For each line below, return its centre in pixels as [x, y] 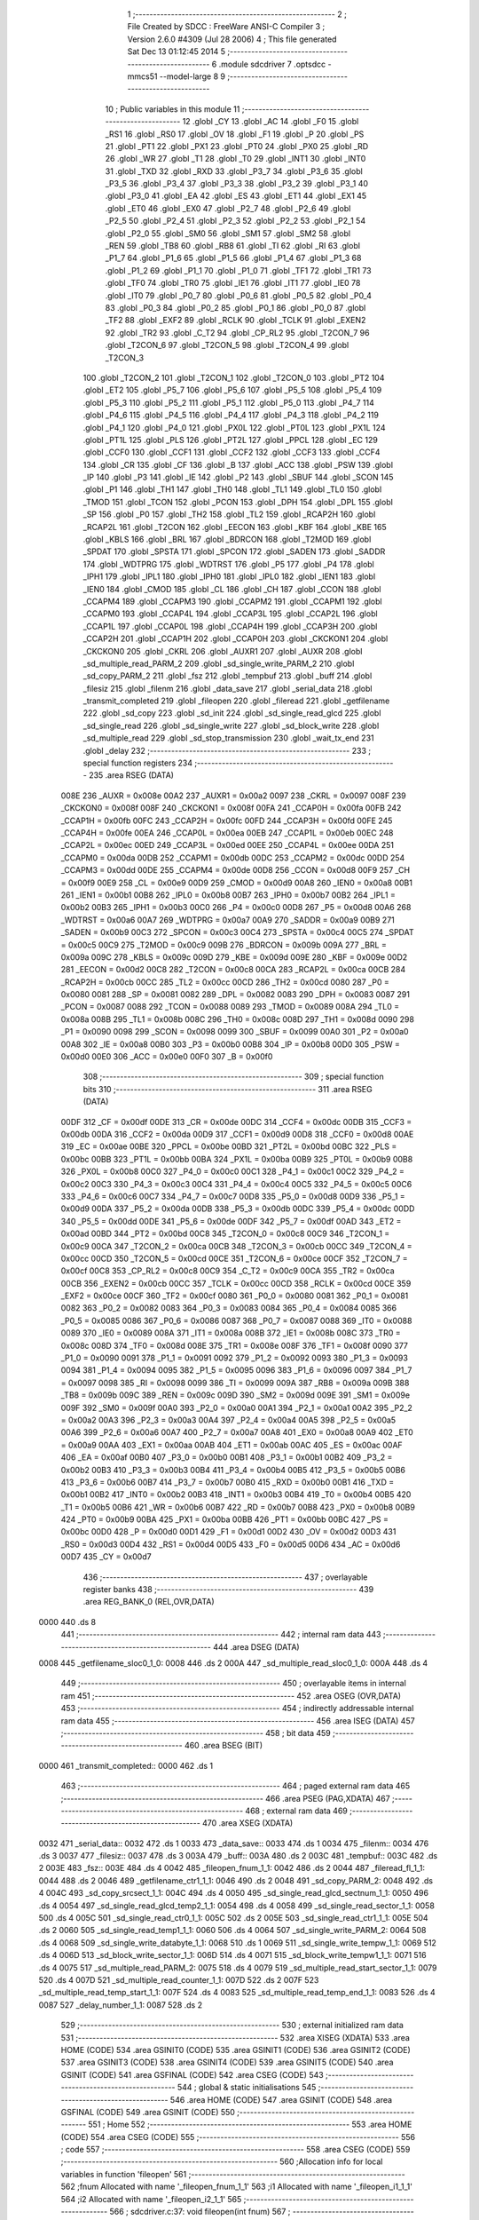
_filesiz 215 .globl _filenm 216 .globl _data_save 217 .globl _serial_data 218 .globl [228, 688]
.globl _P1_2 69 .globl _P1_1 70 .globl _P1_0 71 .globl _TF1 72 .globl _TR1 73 [238, 270]
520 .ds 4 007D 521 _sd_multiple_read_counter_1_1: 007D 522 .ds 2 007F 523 [179, 1979]
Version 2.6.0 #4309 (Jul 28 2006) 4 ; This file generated [232, 39]
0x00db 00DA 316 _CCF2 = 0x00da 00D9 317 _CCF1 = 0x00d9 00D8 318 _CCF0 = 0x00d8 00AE [237, 1134]
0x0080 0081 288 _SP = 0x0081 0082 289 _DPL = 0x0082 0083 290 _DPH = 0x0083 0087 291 [235, 995]
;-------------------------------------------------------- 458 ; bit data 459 [196, 1732]
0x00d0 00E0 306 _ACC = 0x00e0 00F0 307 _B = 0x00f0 [167, 1057]
